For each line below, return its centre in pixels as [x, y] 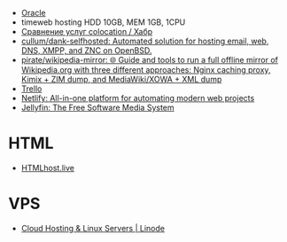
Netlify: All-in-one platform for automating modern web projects [138, 98]
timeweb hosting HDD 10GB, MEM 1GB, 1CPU [103, 22]
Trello [31, 89]
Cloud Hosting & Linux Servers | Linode [93, 228]
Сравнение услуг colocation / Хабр [87, 31]
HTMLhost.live [48, 168]
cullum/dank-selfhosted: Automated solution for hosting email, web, [145, 41]
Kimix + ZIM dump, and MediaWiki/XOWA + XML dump [121, 79]
